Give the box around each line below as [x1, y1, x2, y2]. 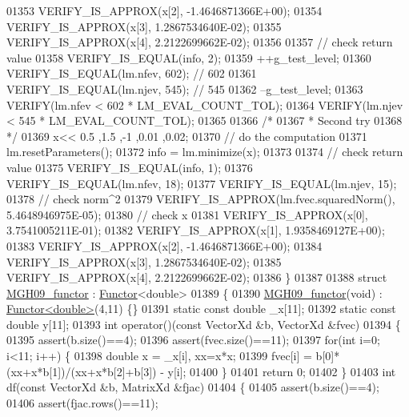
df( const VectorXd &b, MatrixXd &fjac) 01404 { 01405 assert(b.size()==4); [6, 379, 379, 395]
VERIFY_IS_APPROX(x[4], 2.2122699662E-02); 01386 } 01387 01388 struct [6, 269, 387, 286]
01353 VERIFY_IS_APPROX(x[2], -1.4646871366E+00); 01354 [6, 2, 323, 18]
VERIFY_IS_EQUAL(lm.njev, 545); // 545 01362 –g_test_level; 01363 [6, 80, 363, 97]
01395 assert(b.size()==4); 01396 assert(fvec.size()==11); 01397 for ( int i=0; [6, 331, 380, 348]
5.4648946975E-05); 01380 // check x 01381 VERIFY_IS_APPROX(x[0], [6, 206, 368, 223]
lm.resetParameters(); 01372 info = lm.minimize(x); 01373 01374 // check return [6, 143, 403, 160]
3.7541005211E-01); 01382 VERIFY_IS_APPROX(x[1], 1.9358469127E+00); [6, 222, 385, 239]
